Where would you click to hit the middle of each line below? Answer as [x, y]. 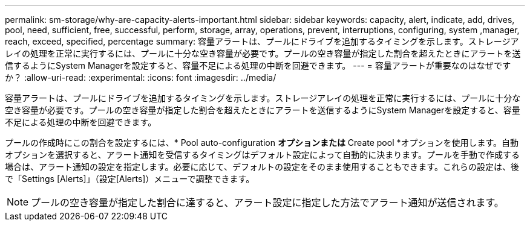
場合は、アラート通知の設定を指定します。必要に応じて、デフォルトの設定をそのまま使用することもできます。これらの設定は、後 [262, 167]
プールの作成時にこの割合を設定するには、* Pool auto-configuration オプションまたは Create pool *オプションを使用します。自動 [262, 143]
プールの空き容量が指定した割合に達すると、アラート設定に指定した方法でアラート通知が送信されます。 [267, 202]
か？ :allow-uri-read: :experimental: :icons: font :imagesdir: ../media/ [141, 77]
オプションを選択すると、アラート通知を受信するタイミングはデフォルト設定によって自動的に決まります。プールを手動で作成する [262, 155]
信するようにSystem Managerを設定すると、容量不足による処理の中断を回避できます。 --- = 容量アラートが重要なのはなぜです [258, 65]
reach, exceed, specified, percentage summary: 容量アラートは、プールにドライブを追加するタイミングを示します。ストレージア [262, 41]
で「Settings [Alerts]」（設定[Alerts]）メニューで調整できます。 [130, 179]
